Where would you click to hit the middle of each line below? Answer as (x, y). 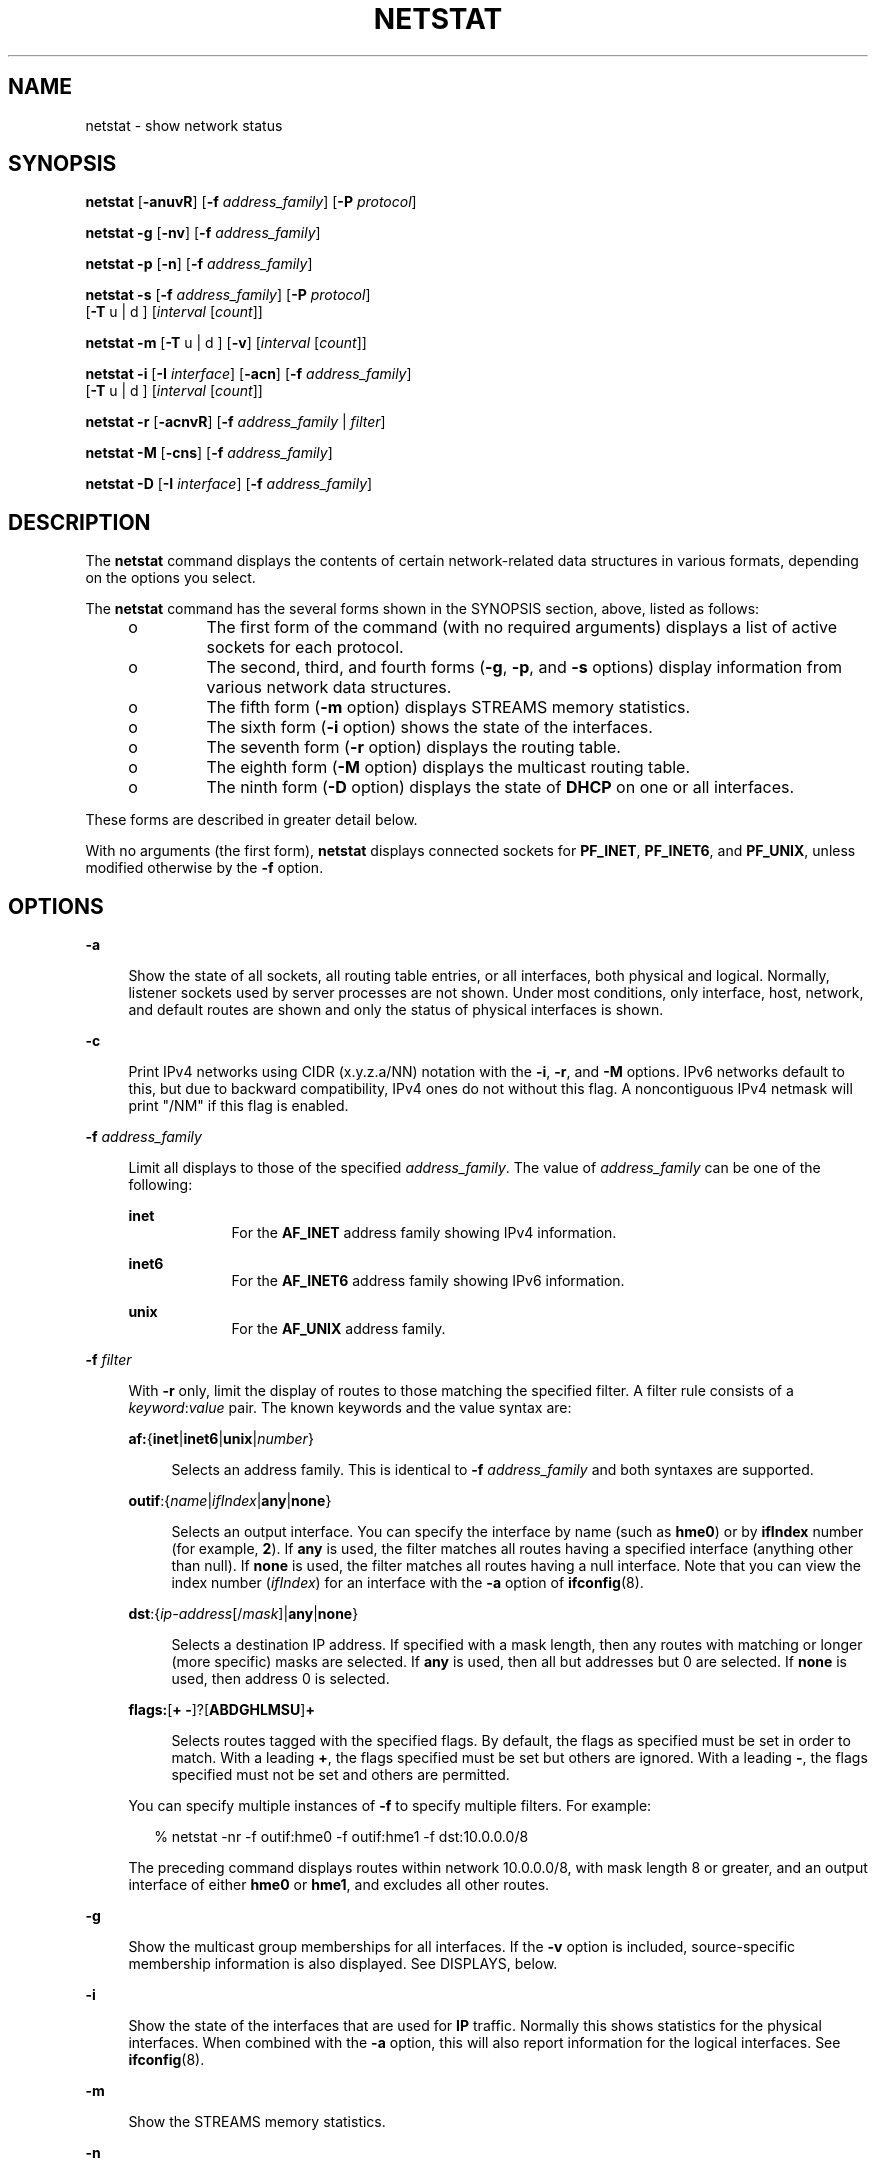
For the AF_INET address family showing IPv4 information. (424, 1233)
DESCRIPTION (79, 522)
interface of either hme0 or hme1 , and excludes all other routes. (339, 1885)
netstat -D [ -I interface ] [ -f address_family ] (229, 484)
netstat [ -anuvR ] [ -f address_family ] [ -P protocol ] (251, 202)
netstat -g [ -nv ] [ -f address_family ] (203, 233)
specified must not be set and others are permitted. (340, 1775)
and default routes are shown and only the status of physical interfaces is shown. (396, 1010)
